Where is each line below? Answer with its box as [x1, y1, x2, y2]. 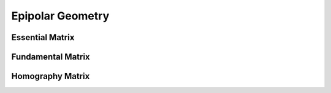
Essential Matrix [11, 32, 75, 43]
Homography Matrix [11, 71, 90, 81]
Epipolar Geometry [11, 9, 110, 22]
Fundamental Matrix [11, 52, 90, 62]
